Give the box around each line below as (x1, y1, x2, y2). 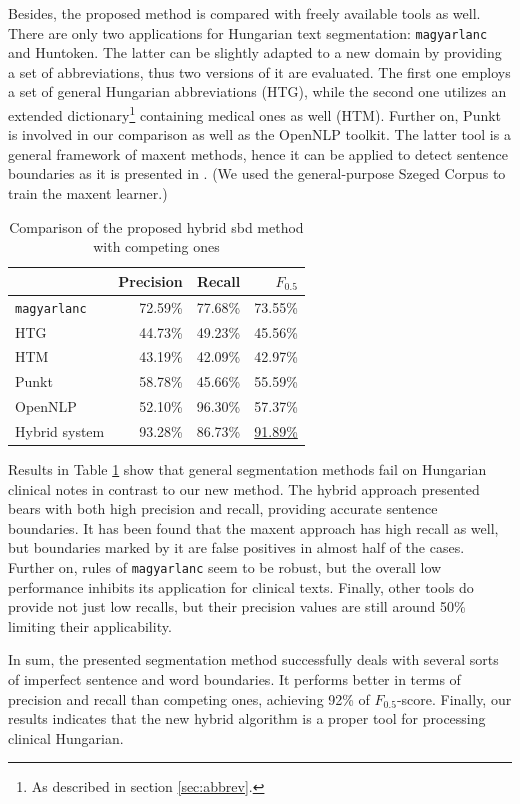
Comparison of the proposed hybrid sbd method (9, 216, 304, 237)
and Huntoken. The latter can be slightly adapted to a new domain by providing (8, 42, 502, 63)
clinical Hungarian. (8, 727, 124, 748)
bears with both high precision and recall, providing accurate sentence (8, 498, 438, 519)
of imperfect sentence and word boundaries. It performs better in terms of (8, 669, 461, 690)
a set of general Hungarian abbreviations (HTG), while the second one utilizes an (8, 81, 507, 102)
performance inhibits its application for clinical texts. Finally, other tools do (8, 576, 474, 597)
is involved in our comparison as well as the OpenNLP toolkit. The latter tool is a (8, 124, 511, 145)
